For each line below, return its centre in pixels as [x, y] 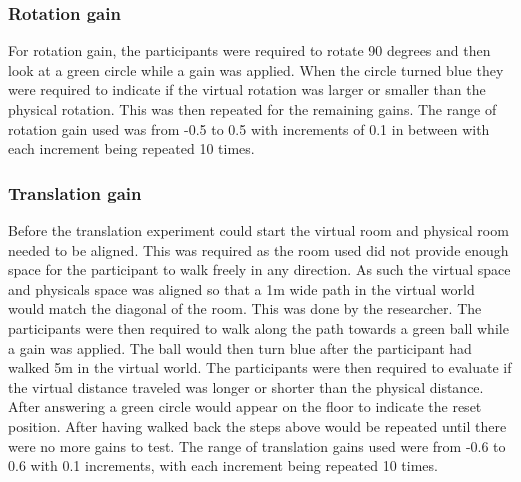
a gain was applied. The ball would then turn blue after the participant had [240, 347]
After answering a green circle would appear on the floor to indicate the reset [245, 406]
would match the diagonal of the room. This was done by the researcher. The [245, 308]
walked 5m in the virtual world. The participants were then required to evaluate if [260, 367]
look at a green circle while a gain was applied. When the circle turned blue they [256, 69]
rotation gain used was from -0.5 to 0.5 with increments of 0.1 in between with [249, 128]
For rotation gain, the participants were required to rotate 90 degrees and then [249, 50]
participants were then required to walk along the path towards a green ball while [258, 327]
